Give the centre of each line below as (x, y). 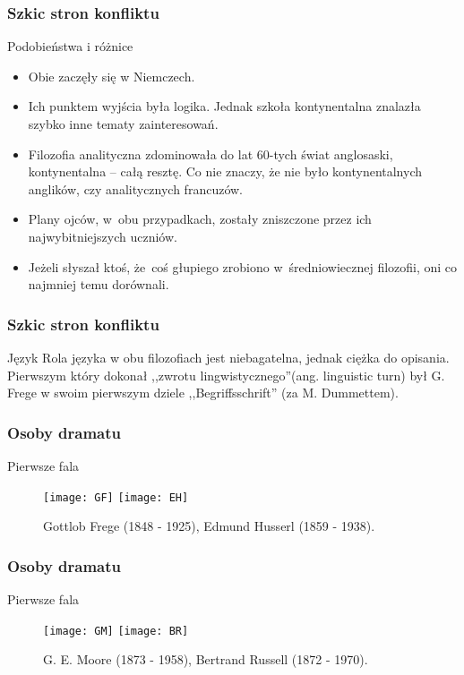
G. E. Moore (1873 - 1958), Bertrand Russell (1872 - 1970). (206, 659)
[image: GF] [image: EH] (116, 497)
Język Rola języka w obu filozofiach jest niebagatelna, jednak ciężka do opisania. (228, 357)
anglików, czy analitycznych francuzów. (135, 188)
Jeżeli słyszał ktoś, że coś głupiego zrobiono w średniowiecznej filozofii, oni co (243, 266)
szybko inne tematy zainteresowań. (123, 124)
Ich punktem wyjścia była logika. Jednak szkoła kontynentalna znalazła (224, 106)
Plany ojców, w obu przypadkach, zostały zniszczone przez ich (200, 219)
